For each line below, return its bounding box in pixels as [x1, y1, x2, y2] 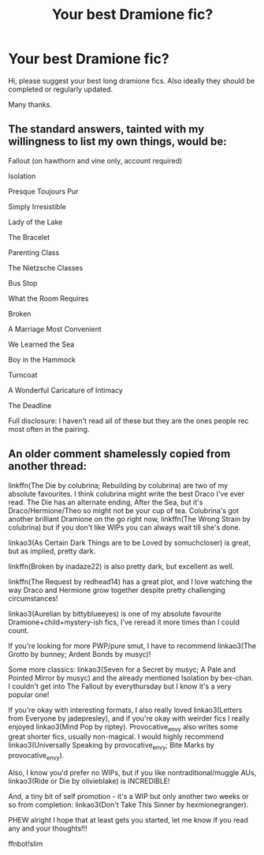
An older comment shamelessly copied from [8, 448, 231, 461]
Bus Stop [8, 278, 38, 287]
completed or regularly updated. [8, 84, 113, 94]
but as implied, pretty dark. [8, 546, 96, 556]
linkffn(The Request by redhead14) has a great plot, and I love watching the [8, 576, 253, 586]
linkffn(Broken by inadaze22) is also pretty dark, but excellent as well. [8, 561, 235, 571]
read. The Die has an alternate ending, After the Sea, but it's [8, 497, 203, 507]
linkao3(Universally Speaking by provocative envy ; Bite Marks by [8, 741, 214, 752]
